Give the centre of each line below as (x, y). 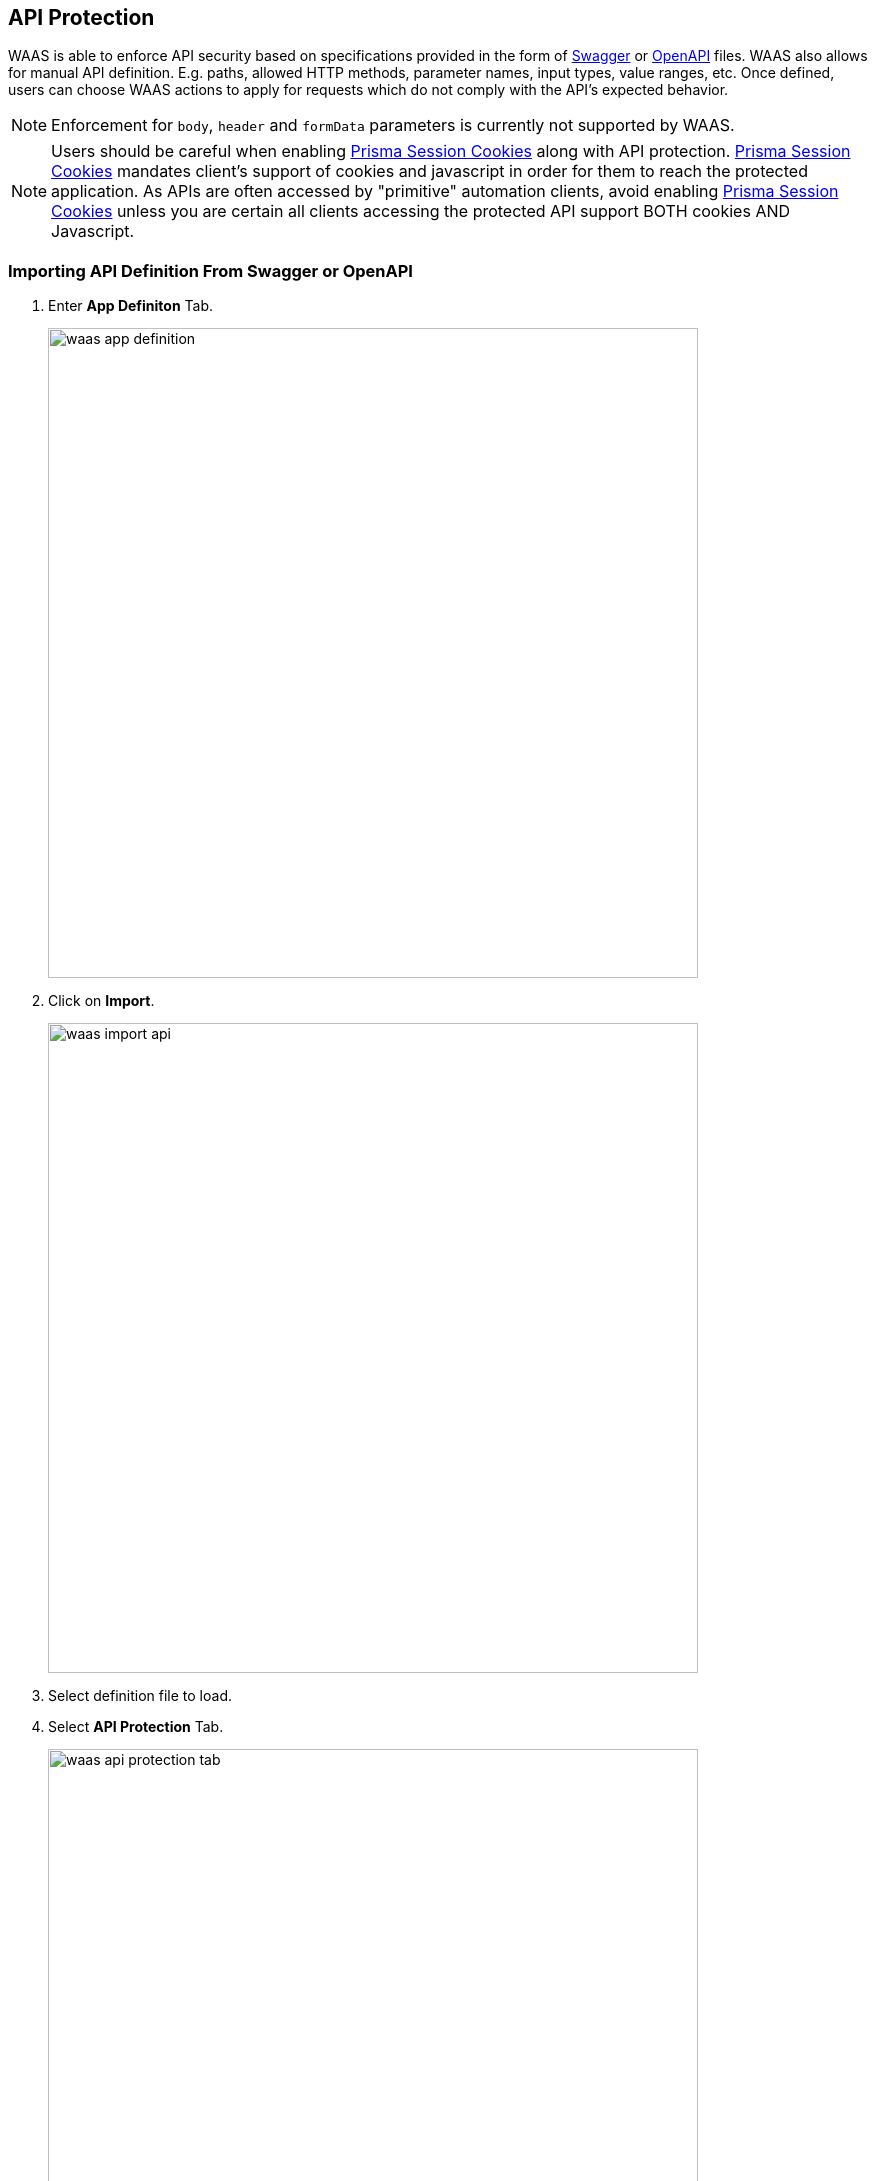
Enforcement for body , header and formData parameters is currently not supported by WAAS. (393, 125)
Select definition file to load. (140, 1696)
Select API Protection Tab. (136, 1727)
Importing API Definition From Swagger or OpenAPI (210, 270)
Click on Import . (101, 1001)
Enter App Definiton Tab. (131, 306)
